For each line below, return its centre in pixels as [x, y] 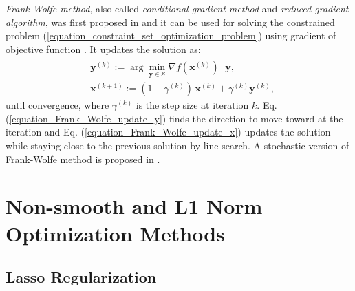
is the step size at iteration [192, 105]
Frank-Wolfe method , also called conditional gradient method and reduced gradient [177, 8]
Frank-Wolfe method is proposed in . [83, 159]
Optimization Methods [115, 233]
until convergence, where [57, 105]
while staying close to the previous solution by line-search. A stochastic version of [177, 145]
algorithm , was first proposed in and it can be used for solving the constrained [170, 22]
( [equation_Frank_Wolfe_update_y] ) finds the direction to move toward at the [174, 118]
